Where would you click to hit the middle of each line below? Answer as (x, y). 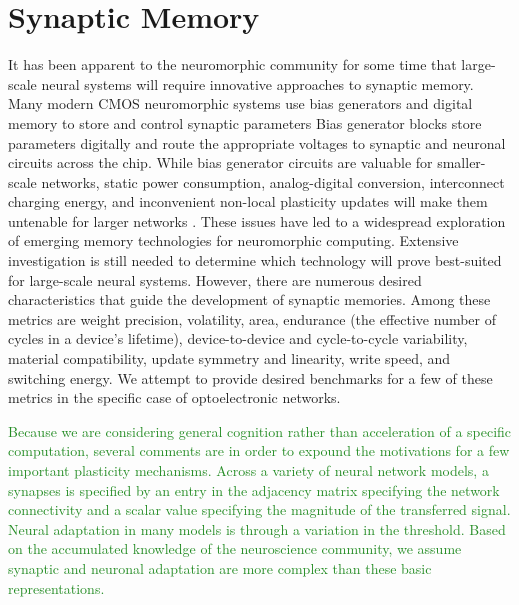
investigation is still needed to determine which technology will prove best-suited (255, 260)
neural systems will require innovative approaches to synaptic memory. (257, 83)
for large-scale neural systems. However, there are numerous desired (215, 279)
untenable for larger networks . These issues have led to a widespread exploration (257, 220)
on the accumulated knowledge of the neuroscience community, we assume (235, 548)
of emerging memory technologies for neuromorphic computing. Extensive (233, 240)
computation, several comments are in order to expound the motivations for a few (259, 450)
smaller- (461, 162)
